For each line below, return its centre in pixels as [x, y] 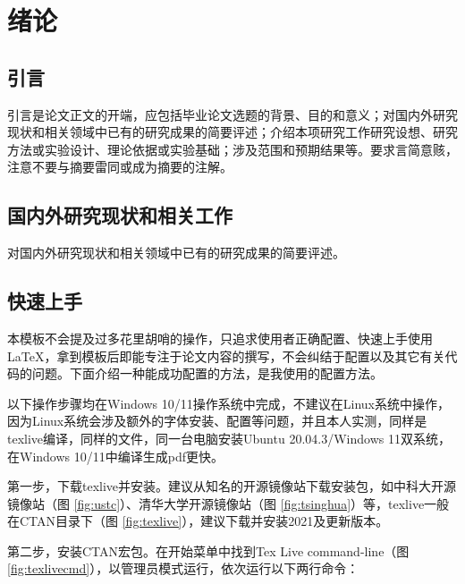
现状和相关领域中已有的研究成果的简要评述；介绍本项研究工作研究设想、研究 [232, 132]
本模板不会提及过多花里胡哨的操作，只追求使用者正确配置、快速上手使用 [220, 338]
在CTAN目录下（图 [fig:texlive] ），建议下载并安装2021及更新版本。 [198, 521]
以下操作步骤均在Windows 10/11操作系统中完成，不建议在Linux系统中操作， [228, 403]
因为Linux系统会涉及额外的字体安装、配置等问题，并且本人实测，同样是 [217, 421]
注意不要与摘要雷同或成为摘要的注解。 [120, 167]
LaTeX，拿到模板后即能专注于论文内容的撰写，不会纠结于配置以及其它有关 [226, 355]
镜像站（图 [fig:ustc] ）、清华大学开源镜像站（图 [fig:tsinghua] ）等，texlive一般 [228, 503]
